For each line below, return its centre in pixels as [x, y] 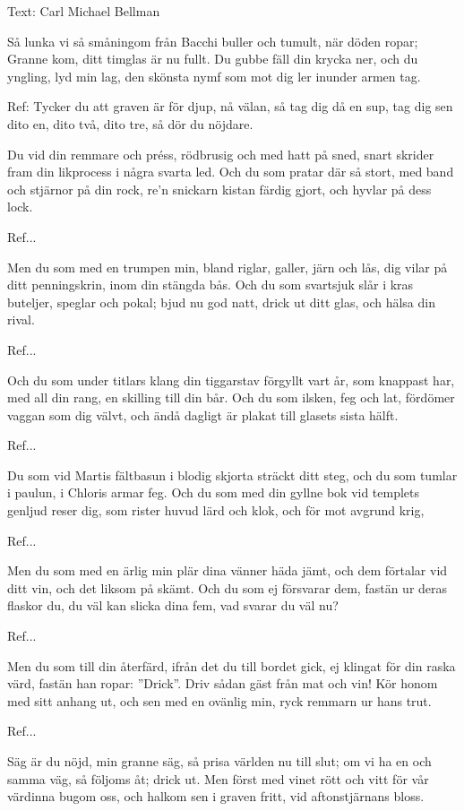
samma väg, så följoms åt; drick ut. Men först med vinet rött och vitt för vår [218, 778]
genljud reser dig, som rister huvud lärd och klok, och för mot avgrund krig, [216, 510]
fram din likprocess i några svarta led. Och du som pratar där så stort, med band [231, 172]
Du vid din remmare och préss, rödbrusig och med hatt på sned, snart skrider [221, 154]
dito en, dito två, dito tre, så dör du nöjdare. [130, 123]
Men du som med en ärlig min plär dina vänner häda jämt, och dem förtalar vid [228, 570]
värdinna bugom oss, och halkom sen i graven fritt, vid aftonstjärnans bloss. [216, 796]
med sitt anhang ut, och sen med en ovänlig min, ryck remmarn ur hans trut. [219, 700]
